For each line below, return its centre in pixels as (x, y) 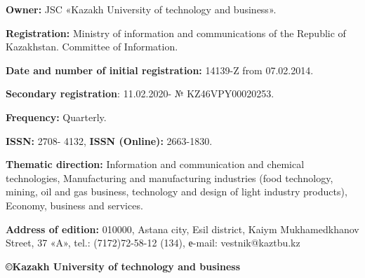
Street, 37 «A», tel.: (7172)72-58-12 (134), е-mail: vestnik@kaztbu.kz (153, 243)
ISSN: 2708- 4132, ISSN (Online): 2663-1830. (109, 140)
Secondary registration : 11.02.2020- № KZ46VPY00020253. (140, 93)
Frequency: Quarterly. (56, 117)
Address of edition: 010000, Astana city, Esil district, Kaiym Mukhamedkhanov (182, 229)
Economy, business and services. (74, 205)
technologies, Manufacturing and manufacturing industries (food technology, (170, 178)
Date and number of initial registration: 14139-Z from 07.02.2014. (160, 70)
